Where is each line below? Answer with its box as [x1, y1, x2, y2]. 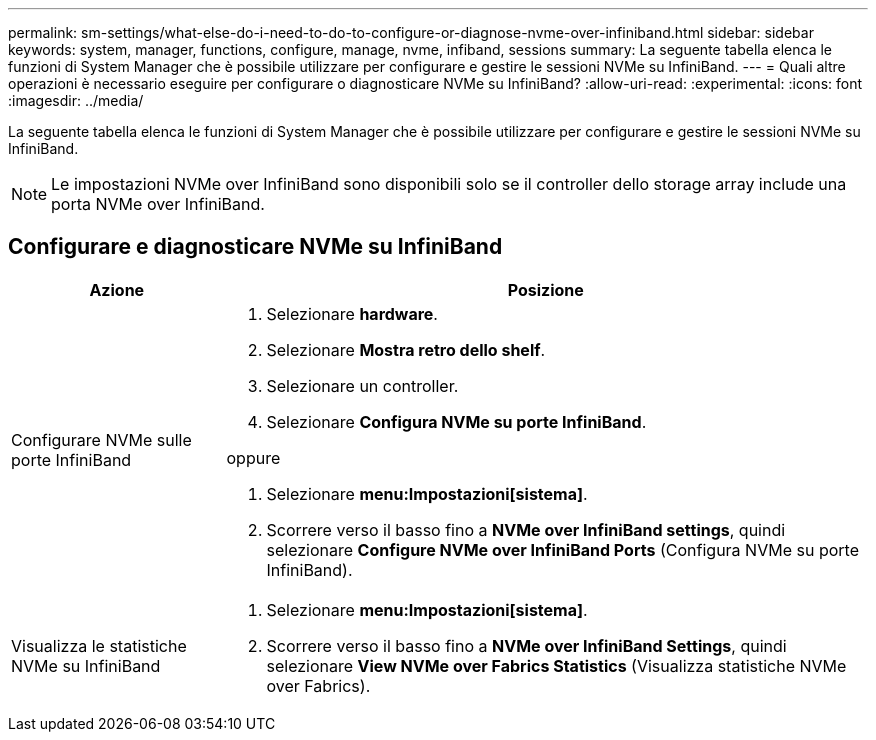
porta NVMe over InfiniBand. [51, 194, 265, 214]
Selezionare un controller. [266, 375, 459, 396]
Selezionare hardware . [266, 303, 438, 324]
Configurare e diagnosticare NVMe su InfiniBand [8, 234, 503, 260]
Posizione [507, 279, 584, 300]
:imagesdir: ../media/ [8, 92, 144, 109]
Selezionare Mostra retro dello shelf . [266, 339, 546, 360]
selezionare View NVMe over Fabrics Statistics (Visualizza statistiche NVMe [266, 655, 847, 676]
